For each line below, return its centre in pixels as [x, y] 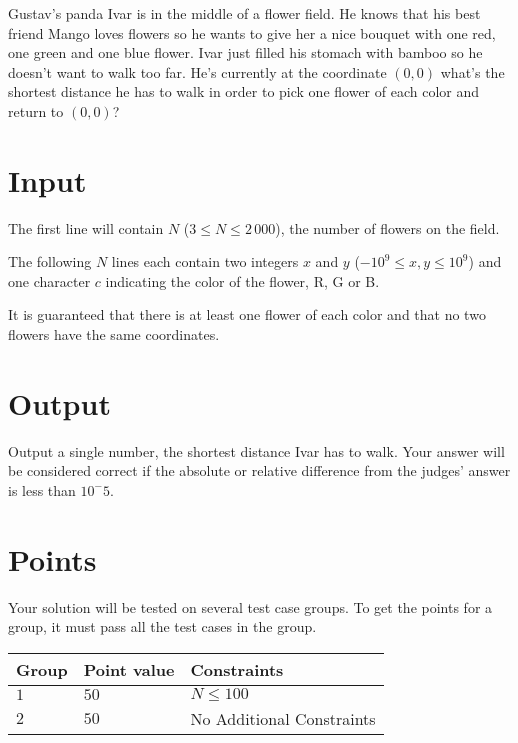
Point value [129, 669]
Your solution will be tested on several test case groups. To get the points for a [250, 606]
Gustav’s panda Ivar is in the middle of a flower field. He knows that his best [244, 13]
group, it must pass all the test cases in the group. [162, 626]
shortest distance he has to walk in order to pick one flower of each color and [244, 91]
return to [36, 110]
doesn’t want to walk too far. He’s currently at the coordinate [197, 71]
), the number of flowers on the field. [387, 227]
